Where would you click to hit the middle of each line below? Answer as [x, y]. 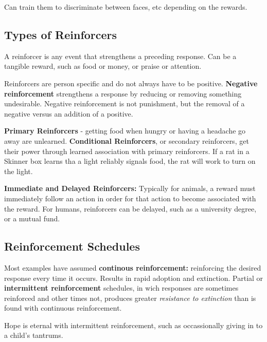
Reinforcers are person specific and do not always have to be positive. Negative [131, 83]
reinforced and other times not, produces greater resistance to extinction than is [130, 298]
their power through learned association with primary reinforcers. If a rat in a [127, 151]
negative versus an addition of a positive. [69, 113]
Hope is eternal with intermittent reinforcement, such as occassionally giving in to [133, 325]
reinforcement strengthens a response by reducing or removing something [123, 93]
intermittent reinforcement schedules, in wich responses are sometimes [121, 288]
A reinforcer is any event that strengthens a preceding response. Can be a [120, 56]
